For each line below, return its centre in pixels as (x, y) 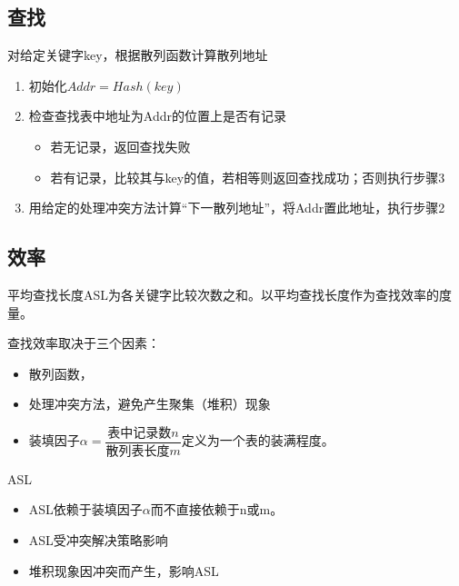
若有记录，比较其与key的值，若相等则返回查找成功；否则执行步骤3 (248, 177)
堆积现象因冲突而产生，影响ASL (124, 570)
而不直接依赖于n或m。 (217, 509)
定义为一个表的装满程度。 (258, 440)
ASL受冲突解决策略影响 (98, 540)
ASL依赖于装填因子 (85, 509)
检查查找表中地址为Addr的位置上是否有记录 (157, 116)
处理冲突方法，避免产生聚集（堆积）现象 (150, 404)
